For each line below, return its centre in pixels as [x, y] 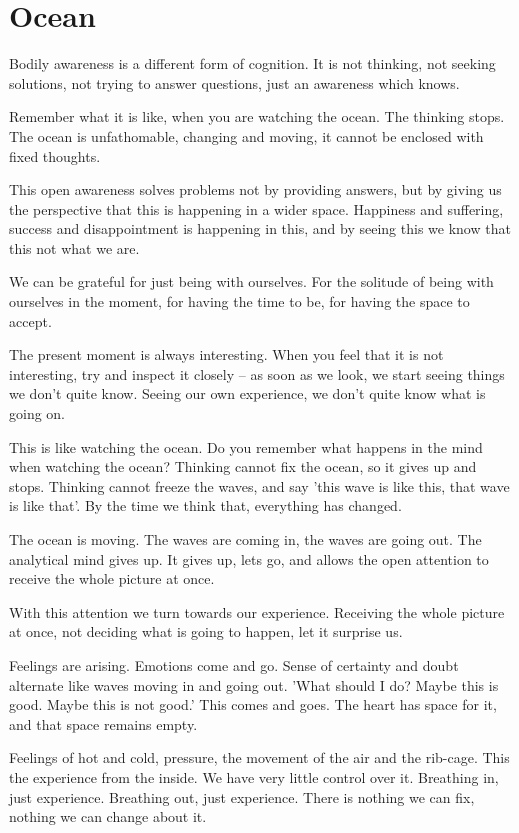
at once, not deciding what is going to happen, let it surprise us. [206, 631]
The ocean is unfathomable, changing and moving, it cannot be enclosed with [246, 135]
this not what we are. [74, 247]
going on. [37, 413]
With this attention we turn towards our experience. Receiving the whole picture [257, 611]
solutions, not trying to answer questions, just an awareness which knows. [234, 82]
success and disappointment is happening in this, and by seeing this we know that [260, 228]
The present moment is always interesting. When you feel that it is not [226, 354]
